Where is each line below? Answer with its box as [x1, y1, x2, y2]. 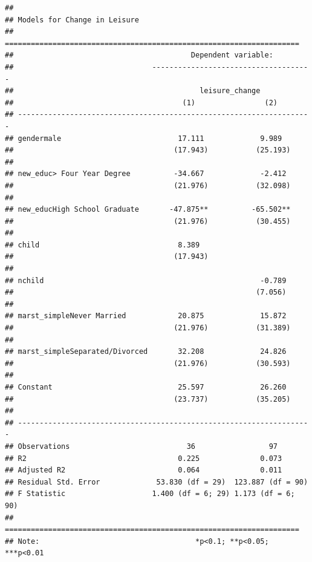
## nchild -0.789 [5, 276, 287, 285]
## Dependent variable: [5, 51, 273, 60]
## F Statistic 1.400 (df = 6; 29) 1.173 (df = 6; [5, 489, 295, 498]
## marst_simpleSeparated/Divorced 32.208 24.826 [5, 347, 287, 356]
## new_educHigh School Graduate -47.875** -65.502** [5, 205, 291, 214]
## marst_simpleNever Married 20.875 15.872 [5, 312, 287, 321]
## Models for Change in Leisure [5, 15, 139, 24]
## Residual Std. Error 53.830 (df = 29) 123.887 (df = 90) [5, 477, 308, 486]
